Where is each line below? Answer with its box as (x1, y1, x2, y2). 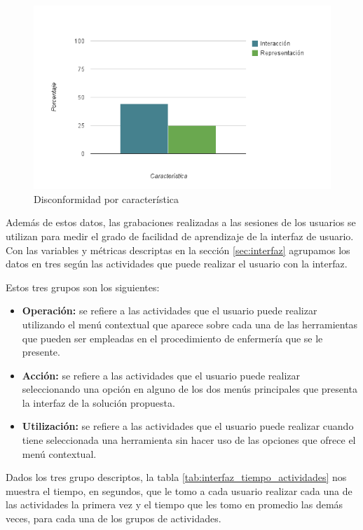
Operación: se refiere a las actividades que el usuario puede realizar (22, 303, 317, 318)
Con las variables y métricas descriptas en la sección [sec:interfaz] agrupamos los (6, 242, 350, 257)
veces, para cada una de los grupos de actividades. (6, 511, 221, 526)
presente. (22, 344, 60, 359)
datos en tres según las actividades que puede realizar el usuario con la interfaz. (6, 256, 348, 271)
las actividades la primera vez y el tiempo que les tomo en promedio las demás (6, 497, 343, 512)
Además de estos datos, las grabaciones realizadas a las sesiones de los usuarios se (6, 215, 356, 230)
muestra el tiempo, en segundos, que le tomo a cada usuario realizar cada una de (6, 483, 352, 498)
